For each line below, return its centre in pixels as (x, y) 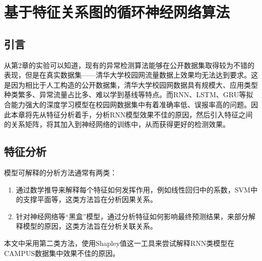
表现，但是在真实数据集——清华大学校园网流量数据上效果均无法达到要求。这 (131, 75)
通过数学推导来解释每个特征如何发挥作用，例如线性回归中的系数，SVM (133, 189)
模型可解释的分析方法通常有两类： (60, 172)
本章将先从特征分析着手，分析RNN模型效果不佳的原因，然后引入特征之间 (132, 114)
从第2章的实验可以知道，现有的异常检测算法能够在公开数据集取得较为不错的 (129, 65)
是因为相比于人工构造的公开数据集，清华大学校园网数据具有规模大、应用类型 (131, 84)
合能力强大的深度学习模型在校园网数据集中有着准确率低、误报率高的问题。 (127, 104)
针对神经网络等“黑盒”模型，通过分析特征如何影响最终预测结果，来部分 (132, 216)
